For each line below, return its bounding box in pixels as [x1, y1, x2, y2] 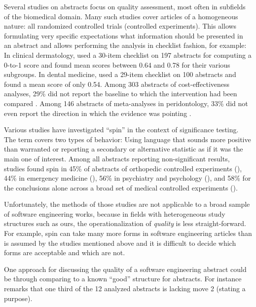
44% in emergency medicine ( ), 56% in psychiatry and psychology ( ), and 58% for [4, 173, 251, 183]
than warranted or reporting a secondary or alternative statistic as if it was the [4, 144, 243, 154]
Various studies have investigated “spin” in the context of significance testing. [4, 124, 239, 135]
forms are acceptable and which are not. [4, 247, 125, 258]
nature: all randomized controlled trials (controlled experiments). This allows [4, 21, 237, 31]
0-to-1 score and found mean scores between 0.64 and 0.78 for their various [4, 59, 230, 70]
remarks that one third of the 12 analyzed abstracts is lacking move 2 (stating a [4, 283, 246, 294]
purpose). [4, 293, 33, 303]
